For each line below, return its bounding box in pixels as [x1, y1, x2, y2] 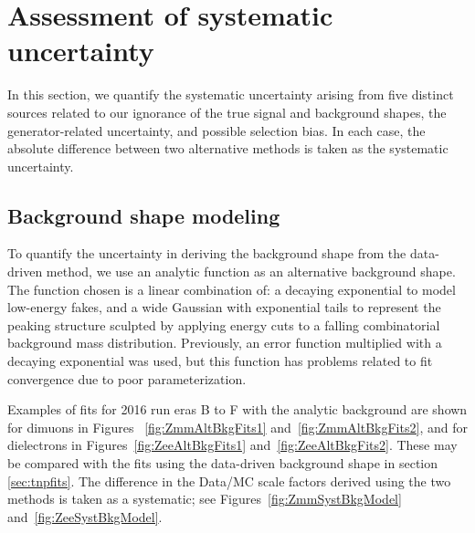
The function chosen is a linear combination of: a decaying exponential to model [7, 279, 456, 298]
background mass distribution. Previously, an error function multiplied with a [7, 333, 442, 352]
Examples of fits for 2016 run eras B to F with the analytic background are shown [7, 400, 468, 419]
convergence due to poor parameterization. [7, 369, 247, 388]
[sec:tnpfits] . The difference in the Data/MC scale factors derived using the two [7, 471, 451, 490]
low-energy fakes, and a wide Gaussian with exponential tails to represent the [7, 298, 441, 317]
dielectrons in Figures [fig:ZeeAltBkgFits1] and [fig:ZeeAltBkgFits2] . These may [7, 435, 458, 455]
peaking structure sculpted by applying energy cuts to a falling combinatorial [7, 315, 440, 334]
